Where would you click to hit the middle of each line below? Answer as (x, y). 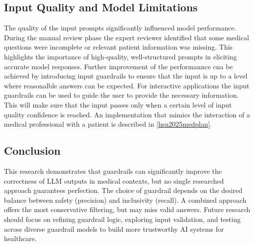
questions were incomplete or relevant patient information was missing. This (118, 47)
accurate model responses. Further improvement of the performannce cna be (118, 66)
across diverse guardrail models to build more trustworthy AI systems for (114, 229)
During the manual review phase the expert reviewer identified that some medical (127, 37)
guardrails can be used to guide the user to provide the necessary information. (121, 95)
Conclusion (32, 150)
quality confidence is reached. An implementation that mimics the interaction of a (127, 114)
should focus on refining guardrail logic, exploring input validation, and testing (122, 219)
